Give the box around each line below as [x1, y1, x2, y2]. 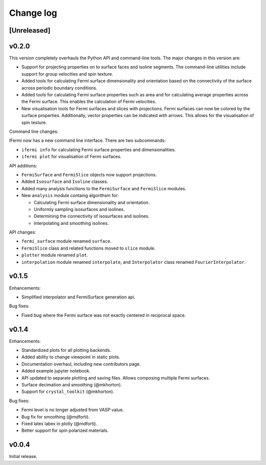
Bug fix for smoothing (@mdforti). [21, 414, 90, 420]
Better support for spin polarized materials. [21, 427, 109, 433]
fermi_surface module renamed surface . [21, 238, 112, 244]
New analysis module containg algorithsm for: [21, 193, 119, 199]
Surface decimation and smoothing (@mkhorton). [21, 381, 122, 387]
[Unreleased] [9, 26, 51, 35]
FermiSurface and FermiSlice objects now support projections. [21, 171, 157, 177]
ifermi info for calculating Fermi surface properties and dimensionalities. [21, 146, 176, 153]
